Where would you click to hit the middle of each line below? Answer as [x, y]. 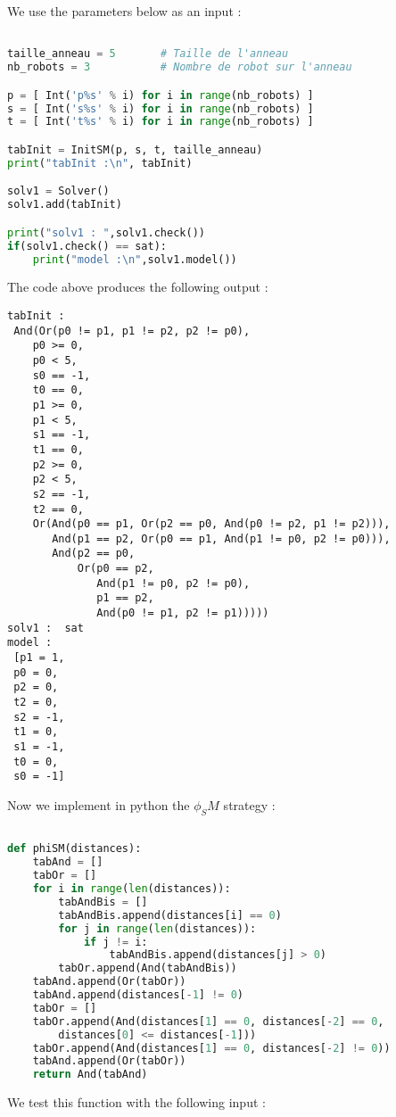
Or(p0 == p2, [115, 569]
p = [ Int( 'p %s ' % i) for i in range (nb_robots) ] [161, 95]
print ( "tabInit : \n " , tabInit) [100, 163]
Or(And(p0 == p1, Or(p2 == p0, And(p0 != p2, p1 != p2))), [211, 524]
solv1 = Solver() [58, 191]
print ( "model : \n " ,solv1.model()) [135, 259]
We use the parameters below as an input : [124, 11]
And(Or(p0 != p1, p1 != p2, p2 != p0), [132, 331]
